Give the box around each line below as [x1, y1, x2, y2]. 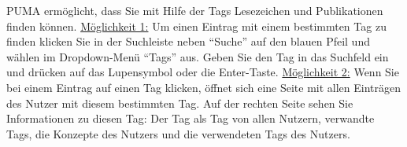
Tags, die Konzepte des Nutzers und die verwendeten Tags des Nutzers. [6, 125, 350, 141]
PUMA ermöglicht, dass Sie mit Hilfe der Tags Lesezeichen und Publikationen [6, 2, 383, 18]
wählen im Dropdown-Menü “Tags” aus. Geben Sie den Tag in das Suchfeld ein [6, 48, 389, 64]
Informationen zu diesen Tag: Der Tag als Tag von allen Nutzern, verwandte [6, 110, 375, 127]
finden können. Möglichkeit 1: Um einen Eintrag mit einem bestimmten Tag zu [6, 17, 387, 34]
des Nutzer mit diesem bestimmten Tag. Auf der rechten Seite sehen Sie [6, 94, 353, 111]
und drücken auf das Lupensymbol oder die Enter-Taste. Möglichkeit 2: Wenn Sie [6, 64, 399, 80]
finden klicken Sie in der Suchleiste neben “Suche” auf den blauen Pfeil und [6, 33, 370, 50]
